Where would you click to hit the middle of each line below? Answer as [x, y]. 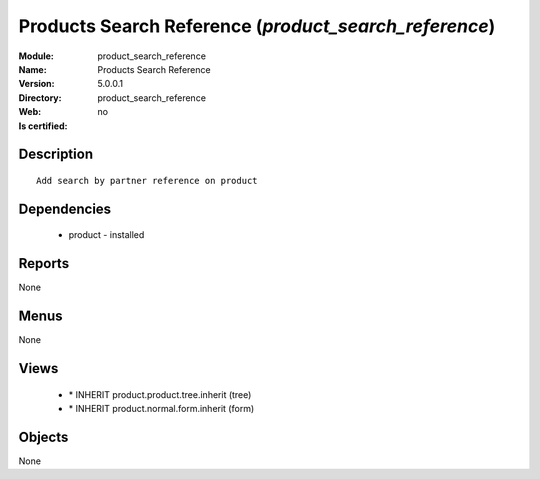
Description [56, 154]
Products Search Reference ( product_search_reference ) [257, 26]
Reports [44, 263]
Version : [36, 84]
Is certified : [43, 126]
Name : [32, 69]
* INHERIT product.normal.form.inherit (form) [161, 408]
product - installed [106, 235]
